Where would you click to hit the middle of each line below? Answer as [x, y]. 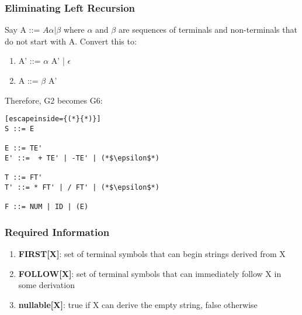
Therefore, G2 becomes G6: [54, 100]
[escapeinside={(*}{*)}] [53, 119]
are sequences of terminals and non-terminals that [208, 30]
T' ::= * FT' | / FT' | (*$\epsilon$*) [82, 187]
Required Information [57, 232]
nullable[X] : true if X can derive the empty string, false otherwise [138, 304]
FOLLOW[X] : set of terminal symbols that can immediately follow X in [150, 273]
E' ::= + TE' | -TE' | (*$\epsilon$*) [82, 158]
